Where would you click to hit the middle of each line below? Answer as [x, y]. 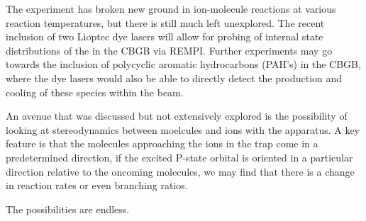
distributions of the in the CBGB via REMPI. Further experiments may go [169, 50]
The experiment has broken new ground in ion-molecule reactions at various [171, 8]
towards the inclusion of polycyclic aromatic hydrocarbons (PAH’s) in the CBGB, [183, 64]
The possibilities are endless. [68, 209]
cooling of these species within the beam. [95, 92]
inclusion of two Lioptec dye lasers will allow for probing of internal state [165, 36]
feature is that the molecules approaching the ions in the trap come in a [162, 143]
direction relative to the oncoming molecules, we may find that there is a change [180, 171]
